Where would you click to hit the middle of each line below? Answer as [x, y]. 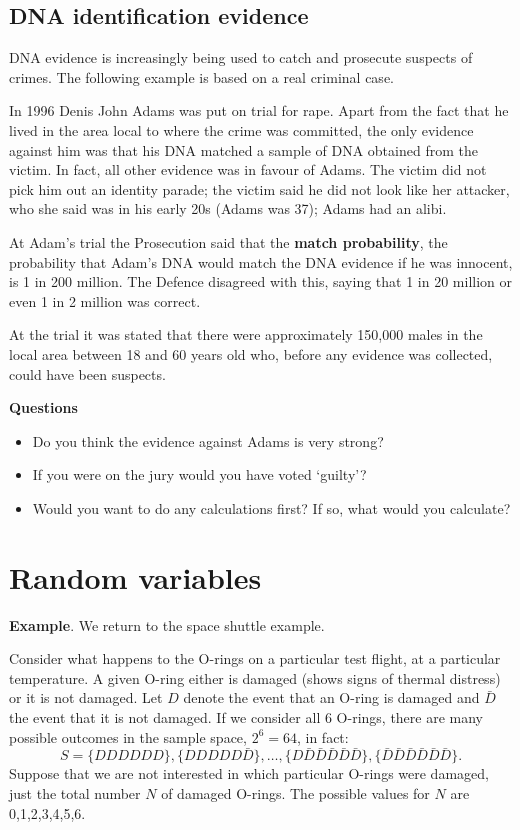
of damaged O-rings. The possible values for [295, 792]
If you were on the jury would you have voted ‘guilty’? [199, 474]
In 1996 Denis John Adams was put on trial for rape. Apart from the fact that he [259, 110]
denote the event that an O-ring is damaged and [331, 697]
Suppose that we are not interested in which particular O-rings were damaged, [249, 773]
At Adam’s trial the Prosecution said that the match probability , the [228, 241]
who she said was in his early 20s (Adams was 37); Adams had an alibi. [228, 208]
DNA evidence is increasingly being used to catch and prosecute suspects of [241, 57]
